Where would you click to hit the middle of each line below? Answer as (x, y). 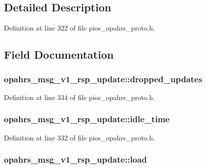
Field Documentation (59, 54)
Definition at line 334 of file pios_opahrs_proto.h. (79, 97)
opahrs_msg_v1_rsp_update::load (75, 159)
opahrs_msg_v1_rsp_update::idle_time (87, 119)
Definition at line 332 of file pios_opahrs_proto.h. (79, 137)
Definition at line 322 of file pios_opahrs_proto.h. (79, 28)
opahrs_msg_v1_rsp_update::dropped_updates (103, 79)
